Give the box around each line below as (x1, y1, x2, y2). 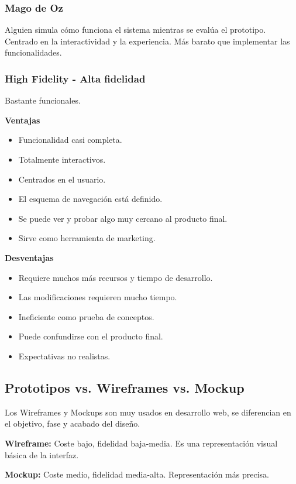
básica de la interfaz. (5, 448, 79, 461)
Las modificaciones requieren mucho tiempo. (18, 291, 177, 303)
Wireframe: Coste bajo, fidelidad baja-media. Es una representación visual (5, 437, 278, 449)
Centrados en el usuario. (18, 173, 106, 185)
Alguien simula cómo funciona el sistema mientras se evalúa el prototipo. (5, 23, 266, 36)
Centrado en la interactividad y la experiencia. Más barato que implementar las (5, 35, 290, 47)
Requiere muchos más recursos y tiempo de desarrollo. (18, 271, 213, 283)
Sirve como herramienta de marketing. (18, 232, 156, 244)
